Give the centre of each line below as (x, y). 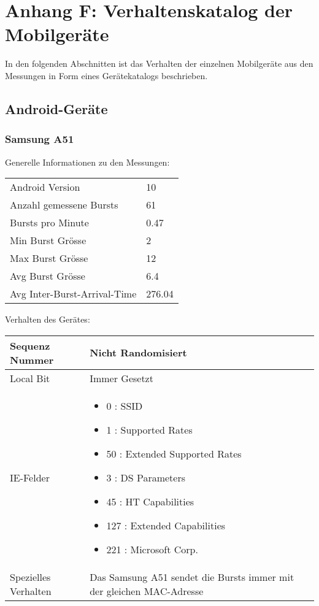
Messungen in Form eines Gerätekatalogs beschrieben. (106, 75)
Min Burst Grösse (48, 240)
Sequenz (30, 345)
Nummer (32, 359)
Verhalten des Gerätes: (48, 319)
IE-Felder (30, 477)
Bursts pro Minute (49, 223)
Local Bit (30, 378)
